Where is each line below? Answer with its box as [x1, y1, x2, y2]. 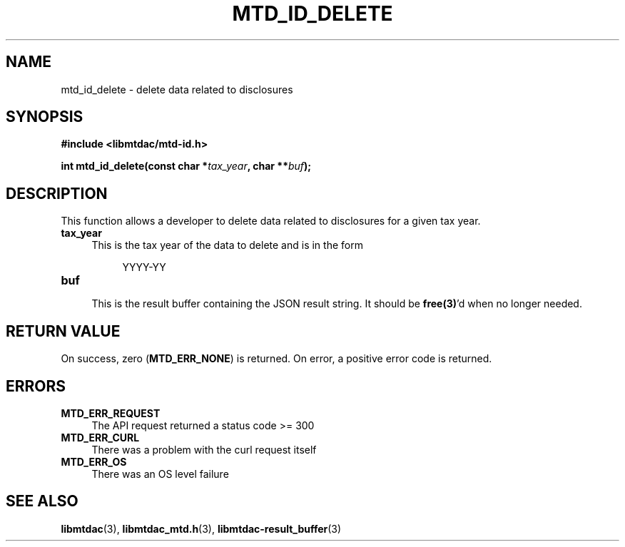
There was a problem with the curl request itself [91, 443, 317, 456]
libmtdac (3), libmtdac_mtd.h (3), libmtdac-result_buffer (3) [61, 522, 342, 535]
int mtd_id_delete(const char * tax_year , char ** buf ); [61, 160, 312, 173]
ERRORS [6, 377, 66, 395]
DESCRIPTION [6, 184, 108, 203]
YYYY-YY [122, 261, 166, 274]
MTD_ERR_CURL [61, 431, 140, 444]
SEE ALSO [6, 492, 78, 511]
